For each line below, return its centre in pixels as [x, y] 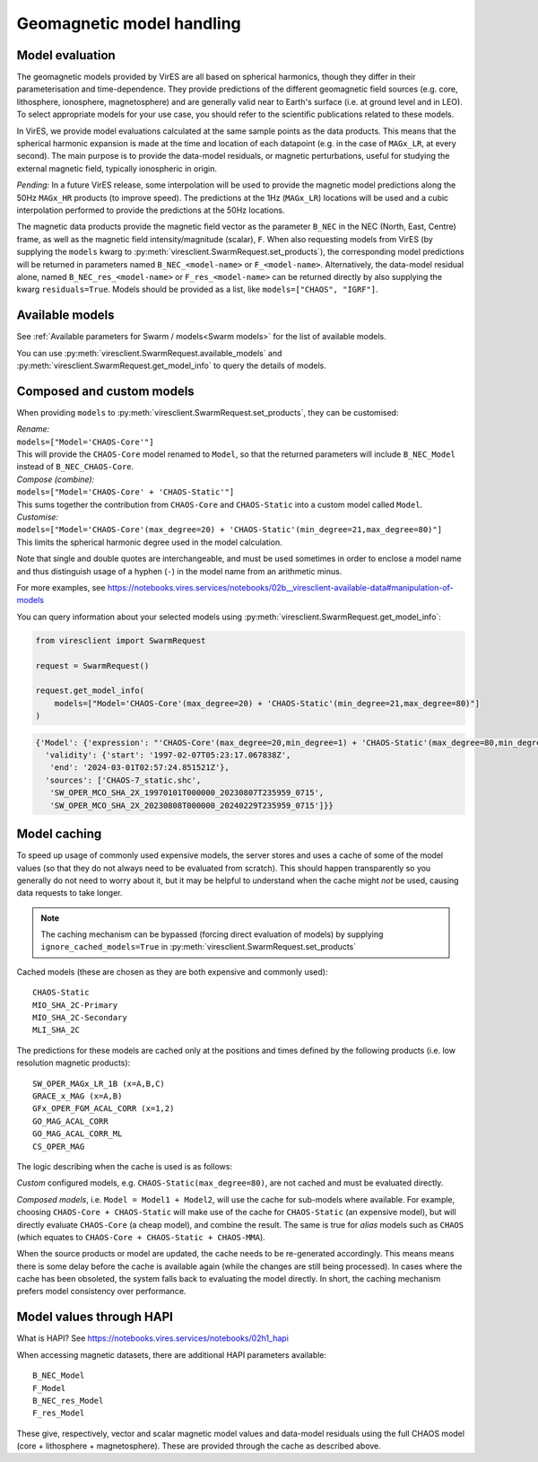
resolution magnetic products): [74, 1063]
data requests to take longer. [69, 893]
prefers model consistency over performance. [101, 1291]
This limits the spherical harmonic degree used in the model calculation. [149, 542]
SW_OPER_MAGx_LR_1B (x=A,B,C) [99, 1083]
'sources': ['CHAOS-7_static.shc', [123, 780]
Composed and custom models [105, 391]
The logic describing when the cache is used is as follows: [125, 1166]
